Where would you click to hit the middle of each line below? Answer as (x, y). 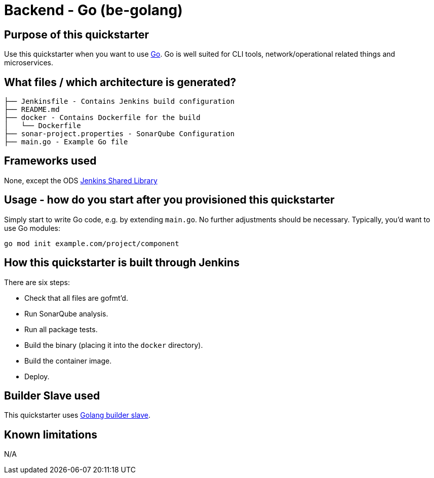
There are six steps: (37, 282)
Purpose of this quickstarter (76, 34)
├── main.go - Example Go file (66, 142)
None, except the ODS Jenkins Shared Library (81, 180)
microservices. (29, 63)
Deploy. (37, 376)
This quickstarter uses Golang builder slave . (77, 415)
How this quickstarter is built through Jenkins (122, 263)
